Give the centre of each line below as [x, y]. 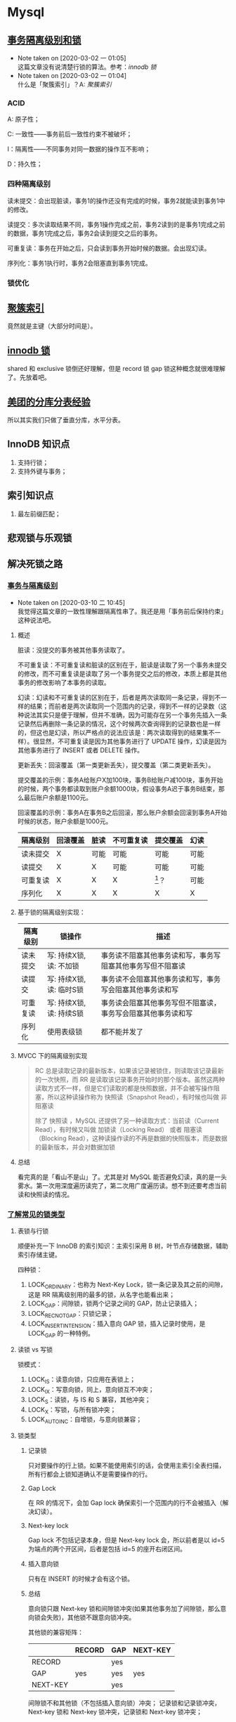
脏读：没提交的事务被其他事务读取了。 [73, 650]
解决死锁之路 [35, 564]
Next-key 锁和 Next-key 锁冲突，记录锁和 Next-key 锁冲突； [115, 1712]
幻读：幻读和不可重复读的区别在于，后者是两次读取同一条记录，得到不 [119, 697]
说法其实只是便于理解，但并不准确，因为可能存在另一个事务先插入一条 [125, 715]
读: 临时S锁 [65, 989]
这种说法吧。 [36, 620]
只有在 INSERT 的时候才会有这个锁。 [81, 1579]
